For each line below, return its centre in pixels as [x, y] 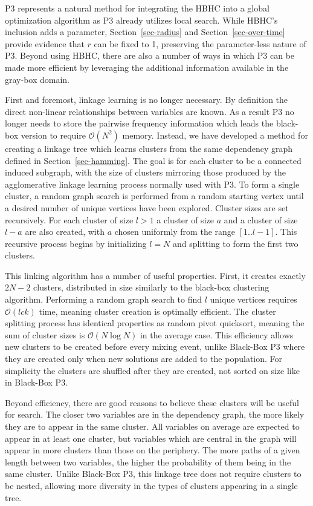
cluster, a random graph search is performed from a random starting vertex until [154, 196]
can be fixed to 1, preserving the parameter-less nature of [200, 43]
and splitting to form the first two [235, 243]
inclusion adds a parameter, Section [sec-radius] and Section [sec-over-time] [145, 32]
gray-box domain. [37, 79]
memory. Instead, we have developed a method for [215, 135]
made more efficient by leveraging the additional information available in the [147, 67]
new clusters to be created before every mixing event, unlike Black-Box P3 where [155, 347]
